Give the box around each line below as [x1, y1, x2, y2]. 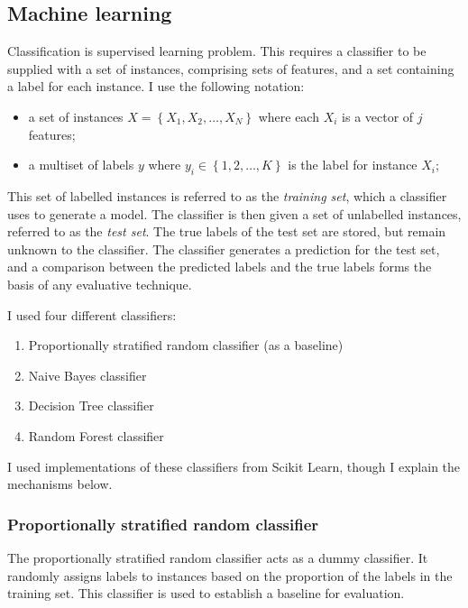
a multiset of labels [28, 155, 134, 174]
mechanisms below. [7, 474, 113, 493]
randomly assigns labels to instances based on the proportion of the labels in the [7, 566, 453, 585]
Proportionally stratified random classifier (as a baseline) [28, 336, 344, 355]
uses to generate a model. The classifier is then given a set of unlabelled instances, [7, 204, 462, 223]
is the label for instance [288, 155, 418, 174]
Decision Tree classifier [28, 396, 154, 415]
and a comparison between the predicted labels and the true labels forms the [7, 257, 432, 276]
